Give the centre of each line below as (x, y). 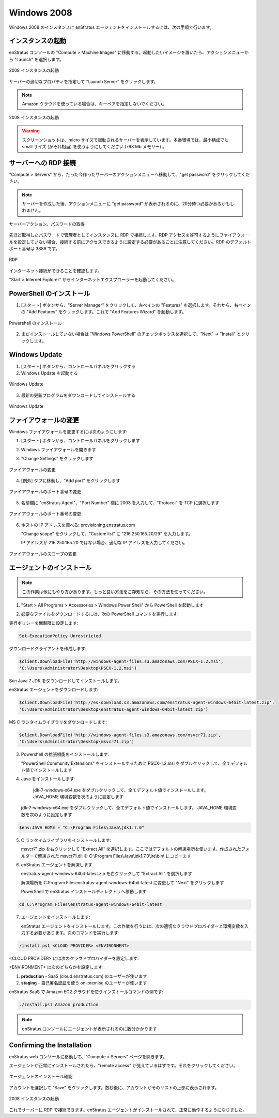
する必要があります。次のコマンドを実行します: (72, 932)
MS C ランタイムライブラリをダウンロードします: (58, 722)
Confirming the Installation (50, 1045)
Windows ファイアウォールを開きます (59, 449)
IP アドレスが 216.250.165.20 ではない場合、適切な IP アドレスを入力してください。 (104, 543)
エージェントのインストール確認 (41, 1077)
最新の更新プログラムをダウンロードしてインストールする (78, 395)
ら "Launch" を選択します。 (36, 59)
